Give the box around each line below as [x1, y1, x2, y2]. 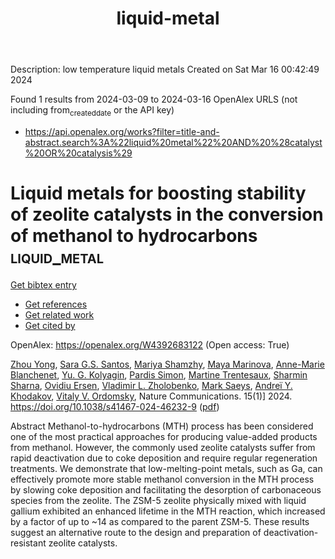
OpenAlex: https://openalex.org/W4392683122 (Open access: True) [10, 338, 290, 351]
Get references [24, 298, 88, 310]
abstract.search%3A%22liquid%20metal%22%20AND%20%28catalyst [24, 136, 323, 148]
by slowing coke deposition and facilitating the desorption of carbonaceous [10, 483, 322, 496]
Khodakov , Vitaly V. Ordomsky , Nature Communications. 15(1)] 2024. [10, 390, 293, 402]
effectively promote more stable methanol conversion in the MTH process [10, 473, 315, 485]
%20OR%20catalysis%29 [24, 147, 133, 159]
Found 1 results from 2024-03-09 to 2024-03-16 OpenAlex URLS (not [10, 93, 298, 106]
